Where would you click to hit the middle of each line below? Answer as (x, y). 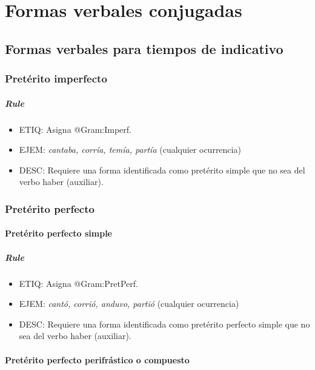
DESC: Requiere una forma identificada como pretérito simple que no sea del (162, 170)
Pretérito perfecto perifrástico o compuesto (97, 359)
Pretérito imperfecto (56, 79)
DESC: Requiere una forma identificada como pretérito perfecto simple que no (164, 324)
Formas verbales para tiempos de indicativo (144, 48)
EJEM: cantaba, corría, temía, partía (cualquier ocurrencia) (130, 150)
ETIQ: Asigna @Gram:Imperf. (75, 129)
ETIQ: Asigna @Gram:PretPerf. (78, 283)
